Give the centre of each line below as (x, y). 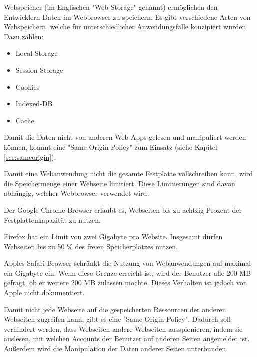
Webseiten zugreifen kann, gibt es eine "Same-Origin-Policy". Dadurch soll (117, 319)
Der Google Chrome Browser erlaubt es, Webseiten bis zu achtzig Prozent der (123, 210)
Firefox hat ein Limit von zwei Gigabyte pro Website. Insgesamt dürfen (113, 237)
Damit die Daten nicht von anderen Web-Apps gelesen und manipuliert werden (125, 137)
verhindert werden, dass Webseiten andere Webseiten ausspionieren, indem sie (123, 329)
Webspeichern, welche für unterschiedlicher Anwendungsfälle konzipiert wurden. (126, 26)
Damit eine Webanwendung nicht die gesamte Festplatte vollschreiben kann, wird (129, 173)
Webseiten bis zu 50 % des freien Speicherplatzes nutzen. (91, 246)
